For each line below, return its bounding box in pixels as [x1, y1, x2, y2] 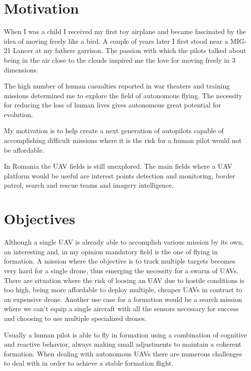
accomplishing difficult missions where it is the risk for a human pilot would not [4, 135, 242, 145]
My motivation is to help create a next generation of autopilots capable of [4, 125, 224, 136]
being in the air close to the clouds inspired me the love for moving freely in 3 [4, 54, 235, 65]
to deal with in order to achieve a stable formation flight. [4, 358, 174, 368]
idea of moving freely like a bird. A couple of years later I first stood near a [4, 35, 228, 46]
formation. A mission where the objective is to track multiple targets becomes [4, 256, 235, 266]
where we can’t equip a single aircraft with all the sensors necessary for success [4, 303, 239, 314]
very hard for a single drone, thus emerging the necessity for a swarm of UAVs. [4, 265, 238, 275]
